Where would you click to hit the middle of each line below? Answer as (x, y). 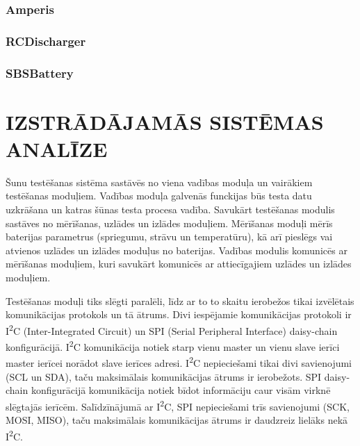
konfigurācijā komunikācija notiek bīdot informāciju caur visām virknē (181, 390)
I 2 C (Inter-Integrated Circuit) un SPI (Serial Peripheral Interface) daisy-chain (172, 329)
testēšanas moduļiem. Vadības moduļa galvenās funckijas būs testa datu (159, 196)
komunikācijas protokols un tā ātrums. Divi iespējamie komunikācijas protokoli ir (179, 314)
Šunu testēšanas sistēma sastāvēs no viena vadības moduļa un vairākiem (159, 182)
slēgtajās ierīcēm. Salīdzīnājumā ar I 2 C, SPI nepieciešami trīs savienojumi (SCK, (178, 405)
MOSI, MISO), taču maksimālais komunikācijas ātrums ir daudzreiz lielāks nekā (177, 419)
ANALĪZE (57, 148)
